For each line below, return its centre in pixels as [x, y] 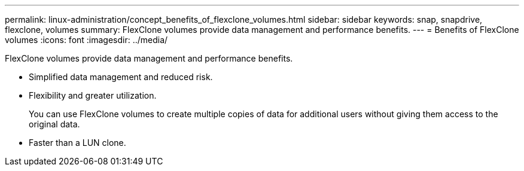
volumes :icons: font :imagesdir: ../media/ [86, 40]
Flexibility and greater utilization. [93, 95]
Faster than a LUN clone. [77, 143]
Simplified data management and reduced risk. [121, 77]
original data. [54, 124]
